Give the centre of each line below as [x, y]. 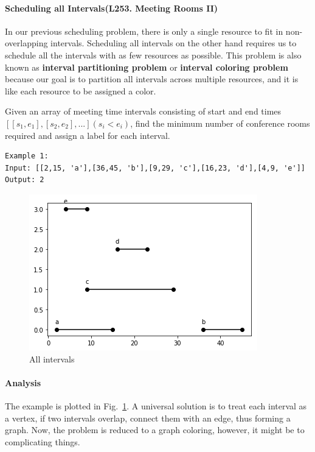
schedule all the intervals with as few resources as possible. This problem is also [153, 55]
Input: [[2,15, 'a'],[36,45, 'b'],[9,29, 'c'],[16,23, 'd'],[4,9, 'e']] [155, 168]
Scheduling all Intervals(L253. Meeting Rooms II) [112, 8]
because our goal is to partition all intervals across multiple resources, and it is [152, 79]
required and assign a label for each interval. [88, 135]
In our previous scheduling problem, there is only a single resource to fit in [144, 31]
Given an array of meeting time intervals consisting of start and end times [143, 111]
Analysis [23, 382]
